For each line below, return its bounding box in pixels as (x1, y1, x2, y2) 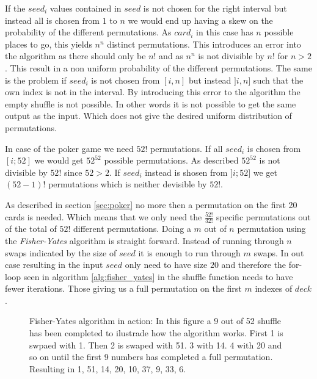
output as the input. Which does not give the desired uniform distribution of (5, 109, 292, 122)
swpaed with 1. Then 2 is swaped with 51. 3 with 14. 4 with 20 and (29, 338, 282, 351)
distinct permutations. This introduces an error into (107, 37, 301, 50)
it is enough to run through (138, 246, 241, 259)
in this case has (196, 26, 253, 38)
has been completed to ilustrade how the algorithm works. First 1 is (29, 327, 283, 339)
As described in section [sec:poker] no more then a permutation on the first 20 (5, 198, 297, 211)
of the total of (5, 222, 57, 235)
